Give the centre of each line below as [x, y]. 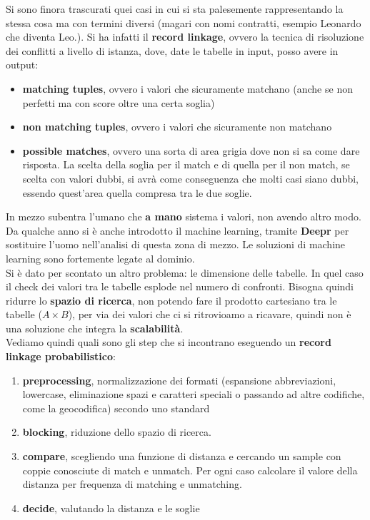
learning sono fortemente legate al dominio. [100, 258]
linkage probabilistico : [61, 356]
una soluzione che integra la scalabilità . [95, 328]
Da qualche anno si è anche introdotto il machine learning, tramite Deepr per [177, 230]
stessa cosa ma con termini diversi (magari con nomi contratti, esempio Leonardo [184, 22]
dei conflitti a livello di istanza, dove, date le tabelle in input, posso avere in [172, 50]
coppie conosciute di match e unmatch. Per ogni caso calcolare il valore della [190, 470]
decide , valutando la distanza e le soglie [111, 508]
